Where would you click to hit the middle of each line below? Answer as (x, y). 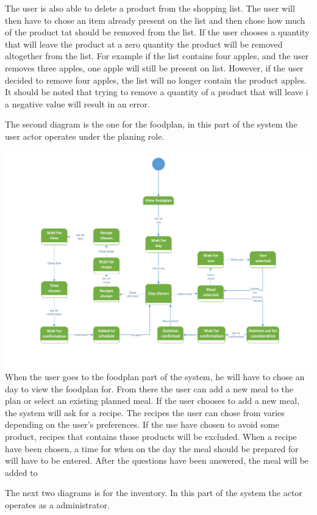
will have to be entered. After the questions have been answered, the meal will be (157, 460)
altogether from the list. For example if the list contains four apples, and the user (157, 56)
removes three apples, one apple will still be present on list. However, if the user (154, 67)
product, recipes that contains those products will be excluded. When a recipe (151, 436)
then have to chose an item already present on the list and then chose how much (155, 20)
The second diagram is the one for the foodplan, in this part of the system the (151, 124)
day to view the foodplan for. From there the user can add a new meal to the (149, 388)
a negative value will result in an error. (77, 103)
